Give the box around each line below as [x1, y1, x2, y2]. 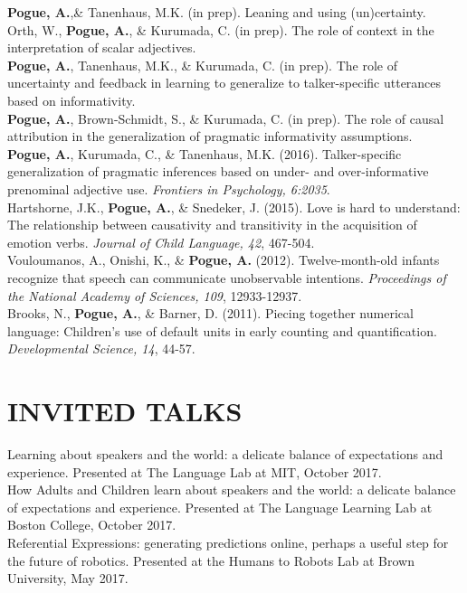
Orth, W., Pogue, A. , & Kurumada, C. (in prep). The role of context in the [7, 20, 434, 39]
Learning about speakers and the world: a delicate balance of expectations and [7, 445, 443, 463]
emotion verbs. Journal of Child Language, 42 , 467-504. [7, 232, 315, 251]
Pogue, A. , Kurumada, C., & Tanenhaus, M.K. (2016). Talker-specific [7, 144, 402, 163]
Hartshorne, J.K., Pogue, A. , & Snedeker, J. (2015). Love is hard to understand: [7, 197, 461, 216]
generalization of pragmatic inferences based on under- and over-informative [7, 162, 429, 181]
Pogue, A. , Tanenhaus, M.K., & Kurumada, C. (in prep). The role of [7, 55, 397, 74]
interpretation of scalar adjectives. [7, 38, 196, 57]
